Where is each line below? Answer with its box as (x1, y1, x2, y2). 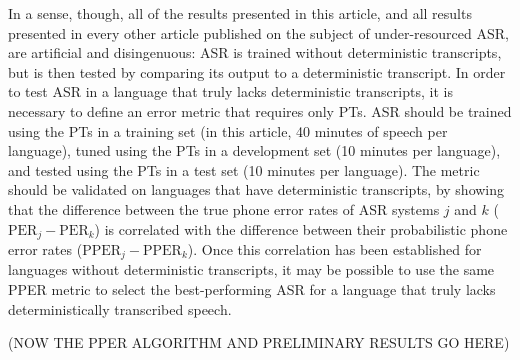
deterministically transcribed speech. (8, 298, 232, 319)
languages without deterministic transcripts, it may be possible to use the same (8, 259, 495, 280)
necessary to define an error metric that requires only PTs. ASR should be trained (8, 100, 512, 121)
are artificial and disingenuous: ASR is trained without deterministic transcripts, (8, 42, 502, 63)
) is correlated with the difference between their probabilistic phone (94, 218, 508, 239)
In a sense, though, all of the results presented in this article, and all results (8, 3, 472, 23)
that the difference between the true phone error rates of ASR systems (8, 198, 440, 219)
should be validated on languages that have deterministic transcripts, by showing (8, 179, 505, 200)
